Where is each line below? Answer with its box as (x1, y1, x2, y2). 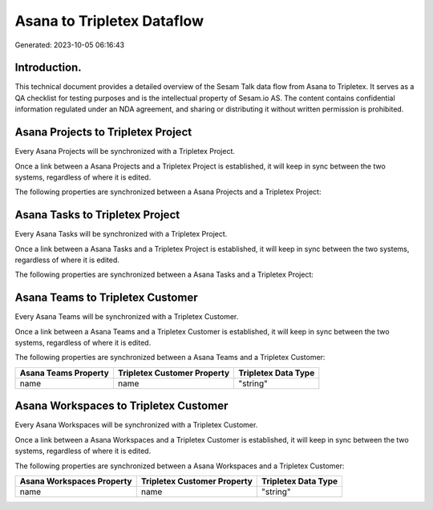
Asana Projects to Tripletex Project (14, 125, 192, 140)
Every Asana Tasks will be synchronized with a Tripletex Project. (14, 229, 228, 239)
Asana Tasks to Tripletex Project (14, 208, 180, 222)
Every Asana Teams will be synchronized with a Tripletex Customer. (14, 312, 239, 322)
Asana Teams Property (19, 367, 110, 378)
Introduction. (14, 61, 82, 75)
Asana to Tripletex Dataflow (14, 12, 204, 30)
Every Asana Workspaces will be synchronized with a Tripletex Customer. (14, 420, 258, 430)
